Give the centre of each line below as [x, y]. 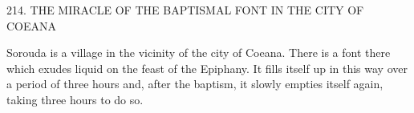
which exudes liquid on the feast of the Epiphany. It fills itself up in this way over [207, 68]
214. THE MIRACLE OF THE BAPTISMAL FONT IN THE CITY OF [185, 10]
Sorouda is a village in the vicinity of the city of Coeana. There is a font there [199, 52]
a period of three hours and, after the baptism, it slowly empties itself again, [195, 84]
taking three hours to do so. [75, 99]
